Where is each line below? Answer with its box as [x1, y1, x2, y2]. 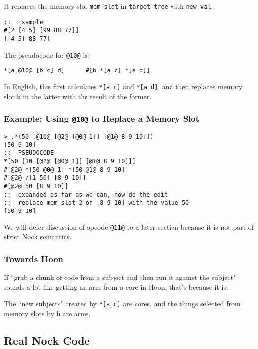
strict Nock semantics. [4, 231, 72, 242]
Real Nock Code [4, 332, 90, 348]
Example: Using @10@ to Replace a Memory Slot [4, 112, 200, 125]
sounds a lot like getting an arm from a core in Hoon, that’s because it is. [4, 281, 228, 292]
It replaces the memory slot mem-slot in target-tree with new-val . [4, 1, 213, 11]
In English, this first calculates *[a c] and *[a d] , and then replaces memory [4, 81, 243, 91]
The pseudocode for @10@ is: [4, 49, 89, 60]
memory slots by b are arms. [4, 308, 91, 318]
